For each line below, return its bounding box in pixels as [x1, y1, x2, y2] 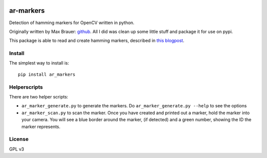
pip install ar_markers [18, 71, 76, 77]
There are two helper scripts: [9, 94, 69, 99]
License [9, 136, 29, 143]
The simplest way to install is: [9, 60, 69, 66]
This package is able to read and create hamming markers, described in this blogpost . [9, 37, 185, 44]
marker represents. [21, 124, 61, 129]
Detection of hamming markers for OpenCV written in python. [9, 20, 134, 26]
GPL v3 [9, 146, 24, 152]
